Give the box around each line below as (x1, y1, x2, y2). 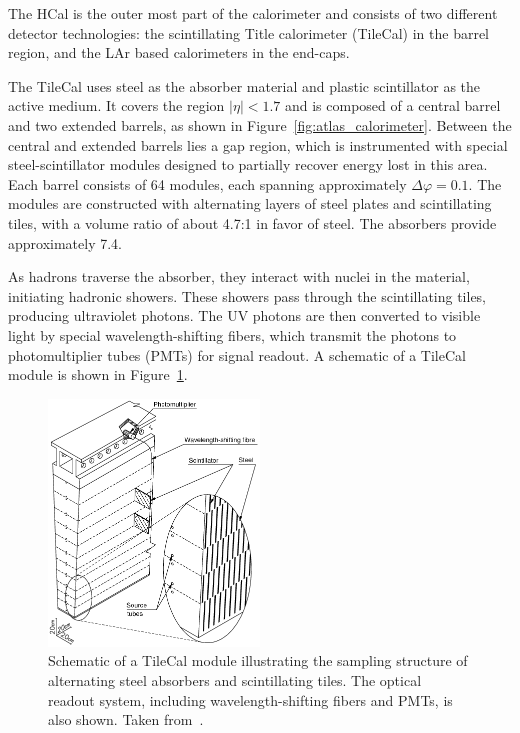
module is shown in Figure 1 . (8, 364, 188, 385)
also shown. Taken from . (48, 709, 204, 730)
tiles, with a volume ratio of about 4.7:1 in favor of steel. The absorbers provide (8, 212, 497, 233)
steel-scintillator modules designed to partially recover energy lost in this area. (8, 154, 488, 175)
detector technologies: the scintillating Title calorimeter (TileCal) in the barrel (8, 22, 489, 43)
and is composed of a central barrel (284, 95, 501, 116)
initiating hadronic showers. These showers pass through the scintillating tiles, (8, 285, 487, 306)
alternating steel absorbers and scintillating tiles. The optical (48, 669, 422, 690)
